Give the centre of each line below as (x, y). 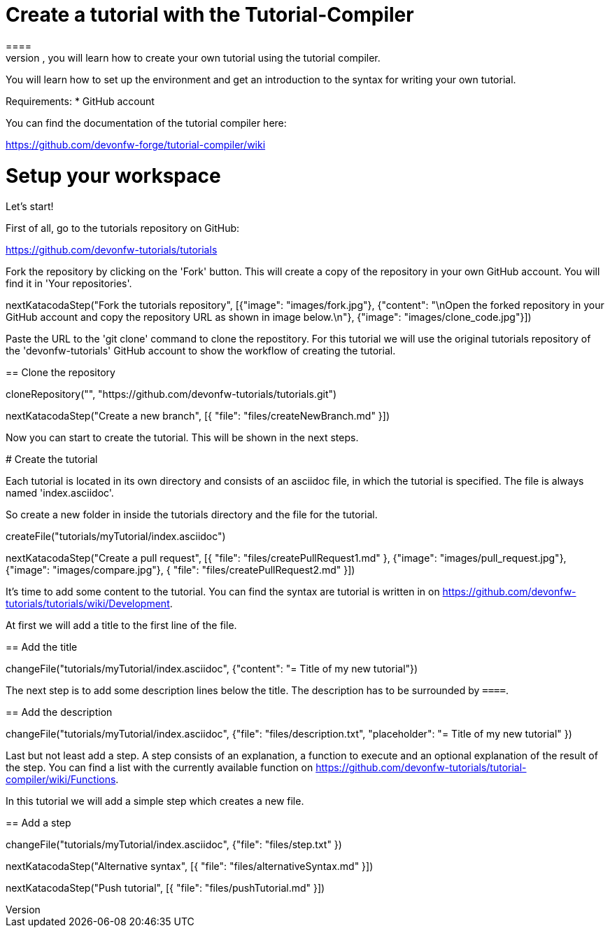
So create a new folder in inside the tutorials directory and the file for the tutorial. (192, 515)
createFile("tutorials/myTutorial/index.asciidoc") (116, 537)
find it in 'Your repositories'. (69, 284)
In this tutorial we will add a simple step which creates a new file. (155, 801)
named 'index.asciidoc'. (60, 493)
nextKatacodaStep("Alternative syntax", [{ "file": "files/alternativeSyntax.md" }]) (190, 866)
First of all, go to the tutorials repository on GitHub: (123, 228)
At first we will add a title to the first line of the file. (121, 626)
